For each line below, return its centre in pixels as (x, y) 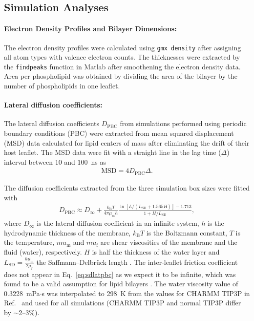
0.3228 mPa (22, 293)
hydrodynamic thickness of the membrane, (67, 232)
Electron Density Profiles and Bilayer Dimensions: (90, 29)
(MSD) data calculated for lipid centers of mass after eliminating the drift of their (127, 142)
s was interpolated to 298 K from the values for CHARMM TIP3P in (146, 293)
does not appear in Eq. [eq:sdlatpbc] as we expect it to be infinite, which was (120, 274)
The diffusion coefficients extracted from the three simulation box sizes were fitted (127, 187)
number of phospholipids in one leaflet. (62, 86)
